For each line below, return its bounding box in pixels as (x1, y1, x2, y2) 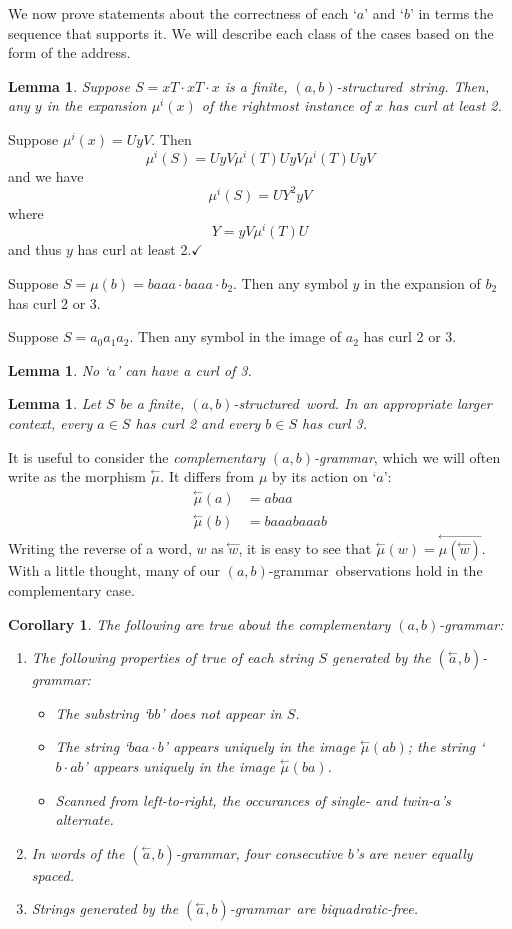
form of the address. (8, 42, 131, 63)
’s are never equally (353, 842, 473, 863)
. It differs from (160, 466, 255, 487)
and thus (8, 239, 62, 260)
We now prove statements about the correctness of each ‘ (8, 3, 357, 23)
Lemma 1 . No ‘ (8, 359, 109, 380)
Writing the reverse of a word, (8, 538, 192, 559)
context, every (8, 412, 93, 433)
